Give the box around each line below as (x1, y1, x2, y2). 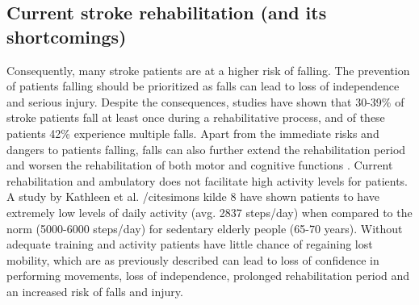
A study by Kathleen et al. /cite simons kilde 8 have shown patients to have (6, 188, 379, 205)
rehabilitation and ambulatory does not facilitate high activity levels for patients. (6, 172, 409, 189)
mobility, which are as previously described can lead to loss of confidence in (6, 251, 379, 268)
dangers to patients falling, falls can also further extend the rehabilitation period (6, 140, 406, 157)
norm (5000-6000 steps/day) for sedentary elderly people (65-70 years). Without (6, 219, 403, 236)
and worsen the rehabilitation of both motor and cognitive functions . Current (6, 157, 393, 173)
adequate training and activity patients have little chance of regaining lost (6, 236, 373, 253)
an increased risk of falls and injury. (6, 282, 183, 299)
